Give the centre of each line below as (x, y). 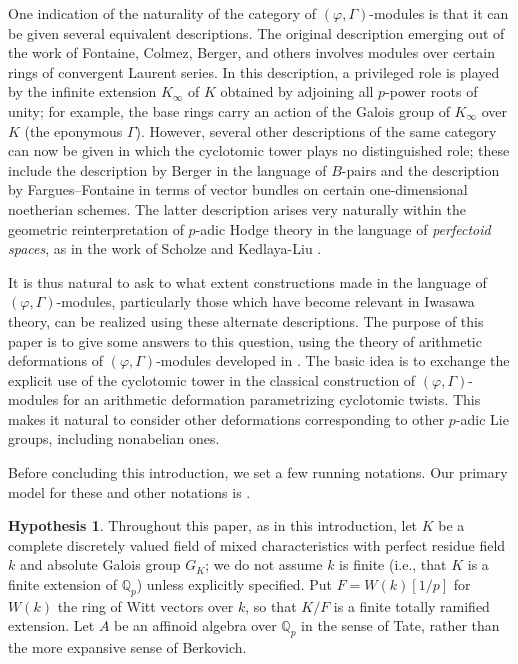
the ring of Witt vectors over (145, 605)
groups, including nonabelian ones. (114, 438)
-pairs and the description (420, 169)
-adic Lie (482, 418)
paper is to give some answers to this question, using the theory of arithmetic (245, 340)
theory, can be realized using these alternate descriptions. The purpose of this (246, 320)
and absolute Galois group (100, 564)
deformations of (56, 360)
